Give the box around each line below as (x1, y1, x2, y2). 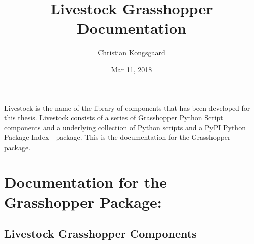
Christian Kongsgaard (98, 47, 165, 58)
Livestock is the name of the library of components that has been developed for (4, 102, 250, 113)
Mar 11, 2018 (111, 64, 152, 74)
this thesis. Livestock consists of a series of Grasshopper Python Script (4, 112, 223, 123)
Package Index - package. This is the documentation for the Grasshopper (4, 132, 231, 142)
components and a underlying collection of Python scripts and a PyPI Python (4, 122, 246, 132)
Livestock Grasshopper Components (4, 226, 197, 241)
